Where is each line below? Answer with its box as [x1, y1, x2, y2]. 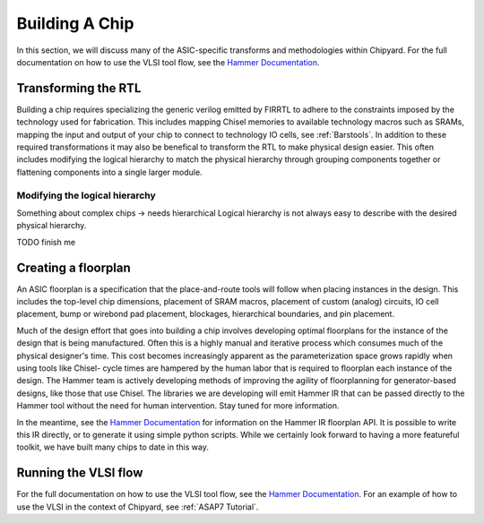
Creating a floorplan [16, 260, 132, 275]
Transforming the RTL [16, 81, 142, 96]
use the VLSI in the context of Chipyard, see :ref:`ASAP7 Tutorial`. [16, 502, 259, 512]
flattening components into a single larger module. [16, 167, 203, 177]
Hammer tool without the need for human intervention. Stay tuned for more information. [16, 400, 340, 411]
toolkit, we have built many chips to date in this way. [16, 442, 210, 452]
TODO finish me [16, 236, 76, 247]
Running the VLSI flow [16, 466, 143, 481]
